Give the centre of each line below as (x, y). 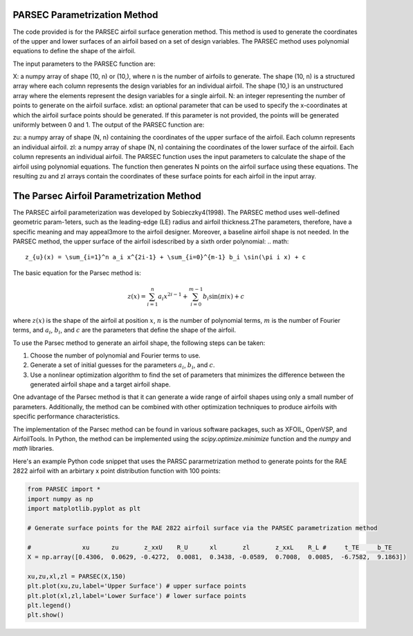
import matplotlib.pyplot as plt (84, 508)
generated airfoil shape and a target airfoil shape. (100, 384)
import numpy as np (60, 499)
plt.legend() (49, 605)
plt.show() (46, 615)
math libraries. (34, 449)
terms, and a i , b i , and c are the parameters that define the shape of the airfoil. (125, 330)
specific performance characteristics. (66, 417)
